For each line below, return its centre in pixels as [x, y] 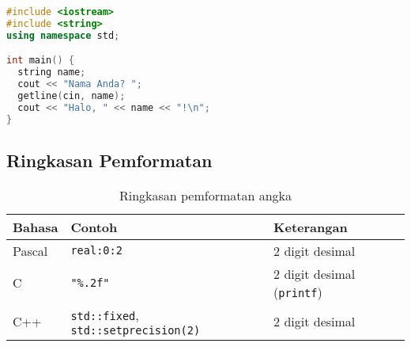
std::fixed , [105, 315]
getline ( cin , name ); [72, 95]
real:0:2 [96, 251]
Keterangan [311, 227]
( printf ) [298, 292]
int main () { [40, 61]
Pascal [30, 250]
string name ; [52, 72]
